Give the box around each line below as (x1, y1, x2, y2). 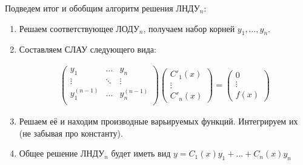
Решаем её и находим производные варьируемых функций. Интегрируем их (19, 115, 298, 128)
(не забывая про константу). (19, 126, 123, 139)
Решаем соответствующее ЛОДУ (19, 22, 139, 34)
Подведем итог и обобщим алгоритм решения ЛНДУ (5, 2, 200, 14)
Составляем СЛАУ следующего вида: (19, 43, 156, 56)
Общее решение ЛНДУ (19, 147, 105, 160)
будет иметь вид (111, 147, 171, 160)
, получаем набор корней (143, 22, 235, 34)
